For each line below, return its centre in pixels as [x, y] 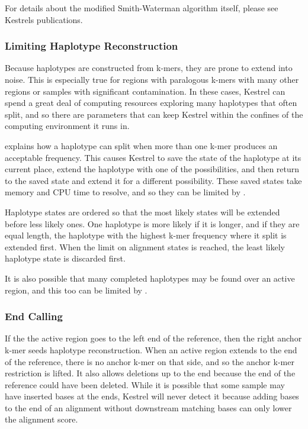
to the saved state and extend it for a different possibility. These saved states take [153, 180]
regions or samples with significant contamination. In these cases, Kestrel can [145, 91]
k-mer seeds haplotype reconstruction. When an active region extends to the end [151, 349]
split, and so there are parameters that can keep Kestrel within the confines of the [154, 114]
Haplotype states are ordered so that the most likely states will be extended [142, 212]
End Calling [34, 316]
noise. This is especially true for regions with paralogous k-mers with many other [152, 79]
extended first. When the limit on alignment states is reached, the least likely [145, 246]
